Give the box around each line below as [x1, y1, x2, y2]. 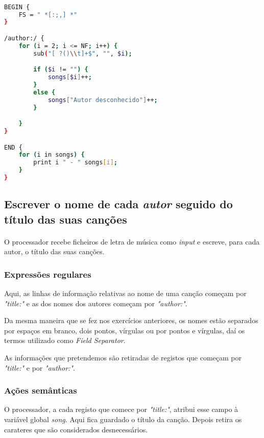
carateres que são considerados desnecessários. [4, 424, 148, 434]
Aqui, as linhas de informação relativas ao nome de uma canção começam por [4, 288, 247, 299]
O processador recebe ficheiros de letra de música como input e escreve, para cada [4, 236, 260, 247]
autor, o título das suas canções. [4, 246, 105, 257]
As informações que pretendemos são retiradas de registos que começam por [4, 352, 242, 363]
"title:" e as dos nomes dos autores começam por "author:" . [4, 298, 187, 308]
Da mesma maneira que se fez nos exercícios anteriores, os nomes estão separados [4, 315, 258, 326]
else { [33, 88, 56, 96]
